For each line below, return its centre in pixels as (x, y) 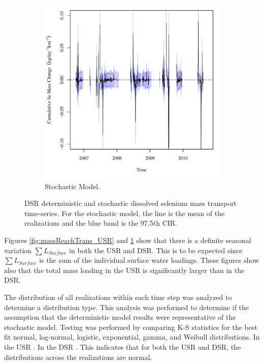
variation (18, 250)
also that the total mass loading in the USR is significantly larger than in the (124, 270)
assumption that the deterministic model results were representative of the (120, 317)
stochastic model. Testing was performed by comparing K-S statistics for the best (131, 327)
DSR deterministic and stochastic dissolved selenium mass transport (131, 203)
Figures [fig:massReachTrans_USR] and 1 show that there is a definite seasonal (128, 240)
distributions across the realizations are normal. (78, 357)
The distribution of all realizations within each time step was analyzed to (118, 297)
